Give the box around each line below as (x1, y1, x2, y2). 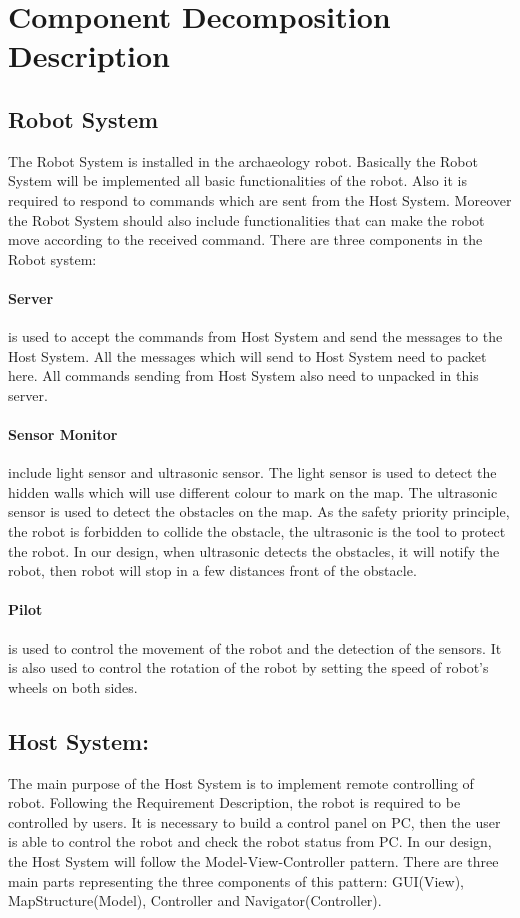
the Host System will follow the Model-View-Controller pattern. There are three (8, 851, 499, 872)
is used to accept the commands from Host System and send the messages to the (8, 326, 503, 347)
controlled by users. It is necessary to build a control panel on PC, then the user (8, 811, 501, 832)
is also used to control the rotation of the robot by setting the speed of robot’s (8, 657, 489, 678)
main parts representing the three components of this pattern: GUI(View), (8, 870, 464, 891)
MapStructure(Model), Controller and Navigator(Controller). (8, 890, 382, 911)
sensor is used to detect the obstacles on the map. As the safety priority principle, (8, 501, 510, 522)
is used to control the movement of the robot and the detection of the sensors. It (8, 637, 502, 658)
